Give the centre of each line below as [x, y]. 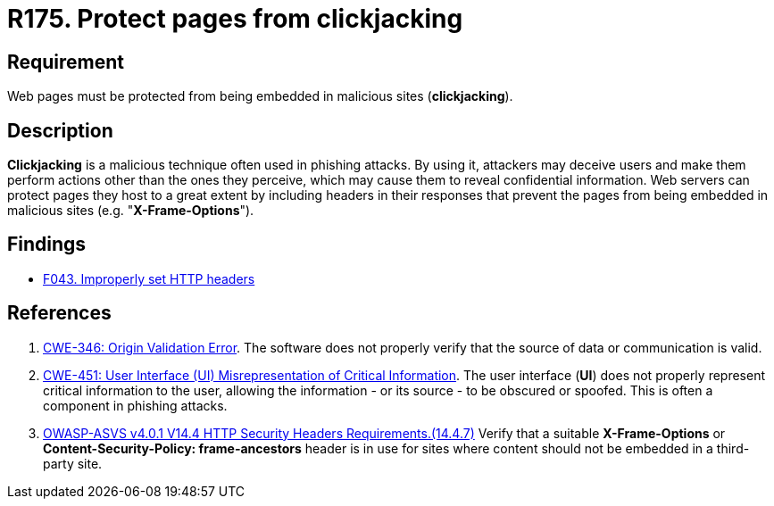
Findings [47, 245]
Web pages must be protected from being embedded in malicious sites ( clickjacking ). [260, 96]
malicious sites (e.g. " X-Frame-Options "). [131, 211]
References [59, 313]
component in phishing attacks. [135, 405]
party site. [73, 463]
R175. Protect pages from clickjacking [235, 19]
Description [60, 130]
